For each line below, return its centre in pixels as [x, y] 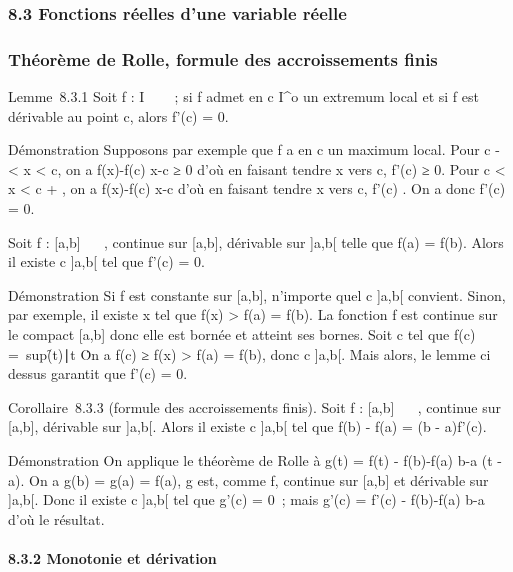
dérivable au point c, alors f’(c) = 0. [118, 115]
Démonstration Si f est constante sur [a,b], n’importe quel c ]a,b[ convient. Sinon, [257, 294]
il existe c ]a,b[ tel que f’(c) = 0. [106, 261]
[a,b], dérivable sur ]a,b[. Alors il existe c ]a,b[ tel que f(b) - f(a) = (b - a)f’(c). [247, 426]
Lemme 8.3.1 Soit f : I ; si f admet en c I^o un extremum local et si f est [243, 96]
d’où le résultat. [56, 518]
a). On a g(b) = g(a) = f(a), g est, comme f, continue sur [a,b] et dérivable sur [248, 479]
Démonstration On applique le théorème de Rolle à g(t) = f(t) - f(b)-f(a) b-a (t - [255, 459]
